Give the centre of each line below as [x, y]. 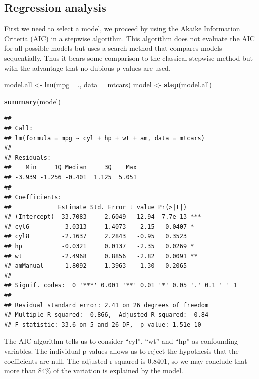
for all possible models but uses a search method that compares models [113, 48]
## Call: [19, 128]
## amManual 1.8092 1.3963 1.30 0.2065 [96, 266]
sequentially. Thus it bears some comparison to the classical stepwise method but [128, 57]
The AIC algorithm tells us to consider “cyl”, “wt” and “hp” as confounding [121, 341]
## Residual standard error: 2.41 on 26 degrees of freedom [106, 305]
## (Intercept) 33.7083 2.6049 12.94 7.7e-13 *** [103, 217]
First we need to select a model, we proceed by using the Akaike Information [122, 28]
